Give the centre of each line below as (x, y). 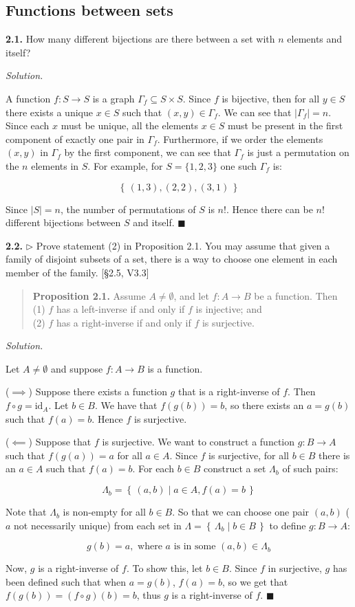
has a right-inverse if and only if (123, 322)
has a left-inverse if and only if (120, 309)
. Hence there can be (269, 209)
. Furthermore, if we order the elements (240, 139)
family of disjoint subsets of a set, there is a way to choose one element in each (172, 259)
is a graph (114, 98)
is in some (195, 547)
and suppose (77, 368)
